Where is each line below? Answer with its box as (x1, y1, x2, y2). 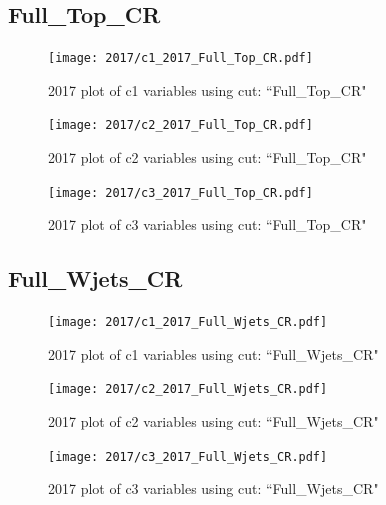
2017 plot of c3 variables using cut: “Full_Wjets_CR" (48, 478, 379, 499)
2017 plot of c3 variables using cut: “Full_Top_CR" (48, 214, 367, 235)
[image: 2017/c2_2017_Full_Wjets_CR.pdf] (48, 382, 328, 397)
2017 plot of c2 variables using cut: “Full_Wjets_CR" (48, 411, 379, 432)
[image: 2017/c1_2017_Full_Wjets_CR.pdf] (48, 315, 328, 330)
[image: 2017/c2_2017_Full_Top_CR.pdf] (48, 118, 313, 133)
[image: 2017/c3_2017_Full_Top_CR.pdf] (48, 185, 313, 200)
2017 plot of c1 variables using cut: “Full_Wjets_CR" (48, 343, 379, 364)
